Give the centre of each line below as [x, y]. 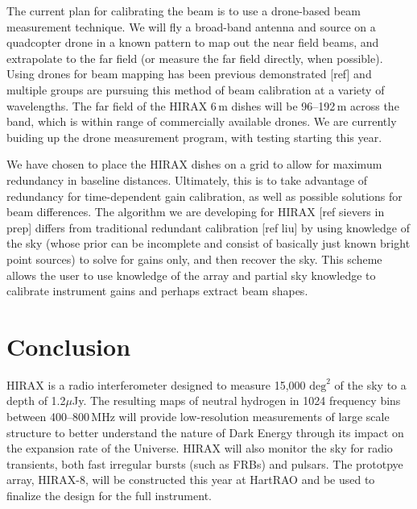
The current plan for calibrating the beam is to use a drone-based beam [184, 10]
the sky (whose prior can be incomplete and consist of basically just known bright [208, 243]
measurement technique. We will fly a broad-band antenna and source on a [191, 26]
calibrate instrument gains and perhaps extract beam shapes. [157, 291]
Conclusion [69, 346]
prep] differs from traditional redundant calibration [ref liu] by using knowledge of [208, 227]
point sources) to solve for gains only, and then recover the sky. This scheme [194, 259]
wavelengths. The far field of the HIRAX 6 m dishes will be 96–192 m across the [203, 105]
